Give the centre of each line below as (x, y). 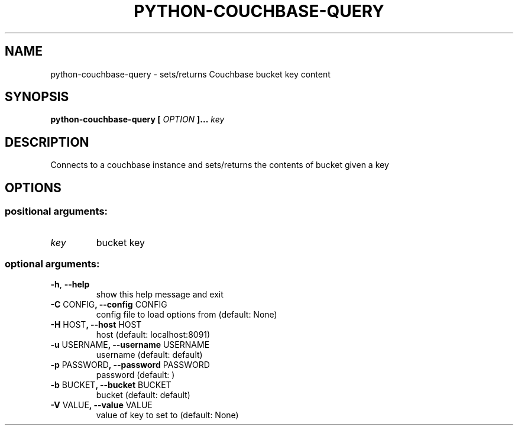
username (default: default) (149, 355)
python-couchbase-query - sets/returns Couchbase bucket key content (190, 74)
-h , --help (70, 284)
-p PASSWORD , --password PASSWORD (130, 365)
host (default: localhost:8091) (153, 335)
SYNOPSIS (37, 97)
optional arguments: (52, 264)
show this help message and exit (160, 295)
